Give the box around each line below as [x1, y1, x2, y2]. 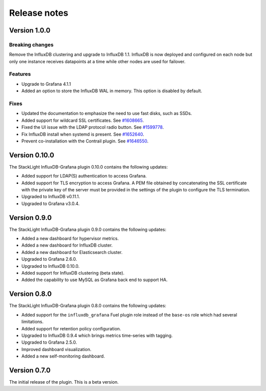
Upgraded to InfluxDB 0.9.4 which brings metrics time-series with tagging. [21, 332, 173, 338]
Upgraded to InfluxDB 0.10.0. [21, 263, 80, 269]
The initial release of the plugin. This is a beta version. [9, 379, 119, 385]
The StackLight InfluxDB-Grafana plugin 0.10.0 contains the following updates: [9, 164, 168, 170]
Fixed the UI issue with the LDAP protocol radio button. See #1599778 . [21, 124, 164, 130]
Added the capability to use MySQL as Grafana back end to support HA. [21, 277, 167, 283]
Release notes [9, 7, 68, 18]
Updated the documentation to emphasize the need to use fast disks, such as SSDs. [21, 110, 192, 116]
